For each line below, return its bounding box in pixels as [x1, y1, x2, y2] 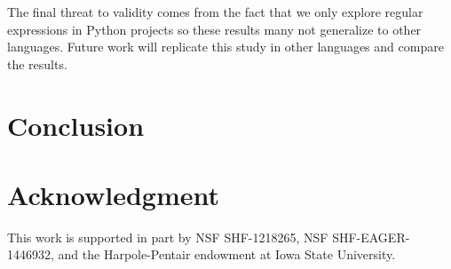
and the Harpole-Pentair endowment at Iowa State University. [58, 245, 396, 264]
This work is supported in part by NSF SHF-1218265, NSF [7, 227, 328, 246]
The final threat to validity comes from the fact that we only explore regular [7, 3, 423, 20]
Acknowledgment [7, 176, 219, 212]
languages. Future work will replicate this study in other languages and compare [7, 37, 444, 56]
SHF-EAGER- [332, 227, 410, 246]
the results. [7, 54, 67, 73]
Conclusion [7, 107, 145, 143]
